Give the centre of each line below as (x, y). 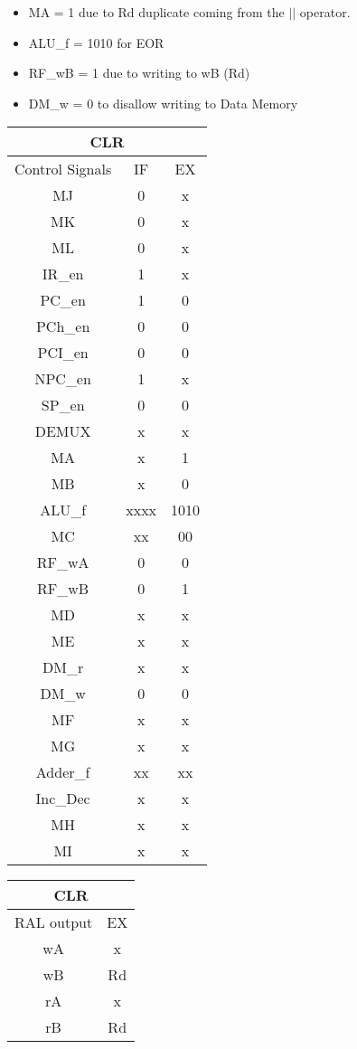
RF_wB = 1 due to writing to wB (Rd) (139, 73)
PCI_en (63, 353)
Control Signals (63, 169)
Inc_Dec (63, 799)
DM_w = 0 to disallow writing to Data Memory (163, 103)
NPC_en (63, 379)
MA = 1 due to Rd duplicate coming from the (156, 12)
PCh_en (63, 326)
